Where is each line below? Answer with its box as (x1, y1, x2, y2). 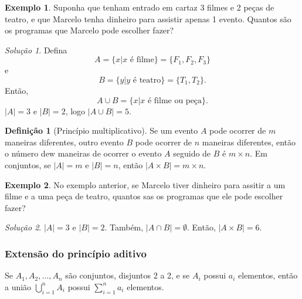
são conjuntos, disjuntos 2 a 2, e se (65, 269, 190, 281)
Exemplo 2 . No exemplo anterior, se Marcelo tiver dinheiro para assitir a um (5, 178, 286, 191)
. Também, (104, 221, 144, 233)
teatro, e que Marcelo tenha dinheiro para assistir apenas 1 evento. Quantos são (5, 12, 291, 25)
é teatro (133, 76, 161, 84)
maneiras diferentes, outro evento (5, 135, 124, 148)
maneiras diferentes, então (202, 135, 296, 148)
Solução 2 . (5, 221, 42, 233)
